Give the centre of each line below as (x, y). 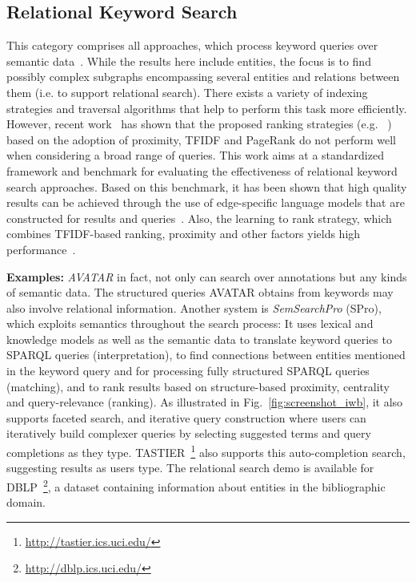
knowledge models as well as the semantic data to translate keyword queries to (199, 339)
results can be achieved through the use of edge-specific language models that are (206, 202)
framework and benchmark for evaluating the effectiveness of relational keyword (202, 170)
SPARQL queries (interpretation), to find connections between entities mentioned (206, 355)
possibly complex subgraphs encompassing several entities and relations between (203, 77)
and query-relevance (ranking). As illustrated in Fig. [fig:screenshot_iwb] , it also (205, 402)
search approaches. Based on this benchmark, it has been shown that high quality (207, 186)
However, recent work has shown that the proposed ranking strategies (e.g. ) (199, 124)
